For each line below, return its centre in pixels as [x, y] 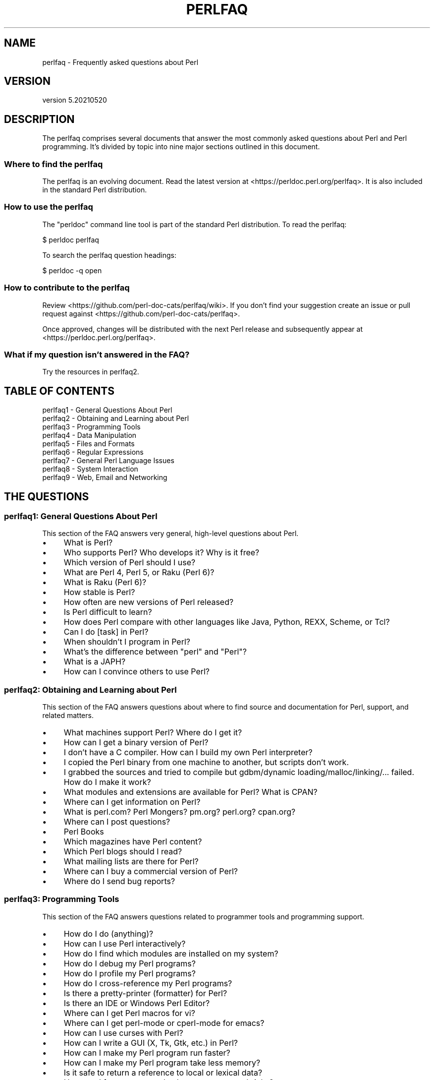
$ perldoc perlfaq [71, 240]
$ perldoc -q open [72, 270]
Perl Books [84, 832]
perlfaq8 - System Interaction [90, 469]
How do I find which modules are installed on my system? [171, 953]
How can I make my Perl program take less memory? [162, 1062]
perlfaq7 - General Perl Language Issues [108, 461]
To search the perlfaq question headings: [109, 255]
